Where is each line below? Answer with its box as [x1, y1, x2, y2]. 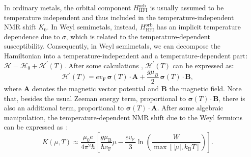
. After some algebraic [157, 103, 223, 113]
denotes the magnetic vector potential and [32, 83, 159, 93]
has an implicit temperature [157, 22, 241, 32]
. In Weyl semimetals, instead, [47, 22, 138, 32]
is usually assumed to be [150, 2, 224, 12]
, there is [219, 93, 246, 103]
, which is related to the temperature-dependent [66, 31, 211, 41]
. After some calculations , [64, 60, 143, 70]
